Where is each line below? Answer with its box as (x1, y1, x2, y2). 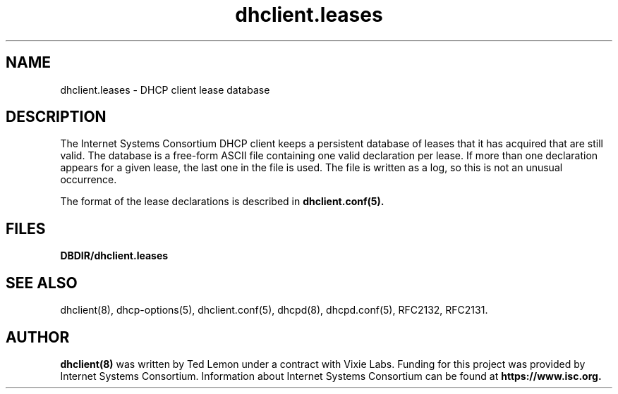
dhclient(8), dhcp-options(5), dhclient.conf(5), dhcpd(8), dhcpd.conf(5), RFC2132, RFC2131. (60, 304, 488, 316)
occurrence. (60, 173, 117, 186)
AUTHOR (6, 328, 70, 346)
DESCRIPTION (6, 108, 107, 126)
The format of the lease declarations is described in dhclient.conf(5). (60, 195, 384, 208)
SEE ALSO (6, 273, 78, 292)
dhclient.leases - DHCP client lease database (60, 83, 270, 96)
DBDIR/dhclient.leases (60, 250, 169, 262)
